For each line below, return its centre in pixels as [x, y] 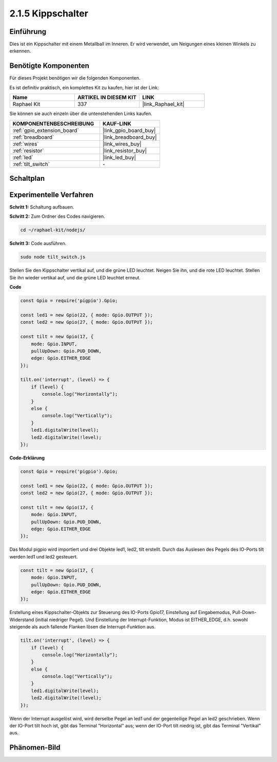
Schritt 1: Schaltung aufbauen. [42, 207]
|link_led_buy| [119, 157]
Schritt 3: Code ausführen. [38, 244]
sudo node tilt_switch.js [53, 257]
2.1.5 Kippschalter [49, 13]
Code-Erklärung [27, 458]
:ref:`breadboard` [33, 137]
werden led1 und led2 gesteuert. [44, 556]
